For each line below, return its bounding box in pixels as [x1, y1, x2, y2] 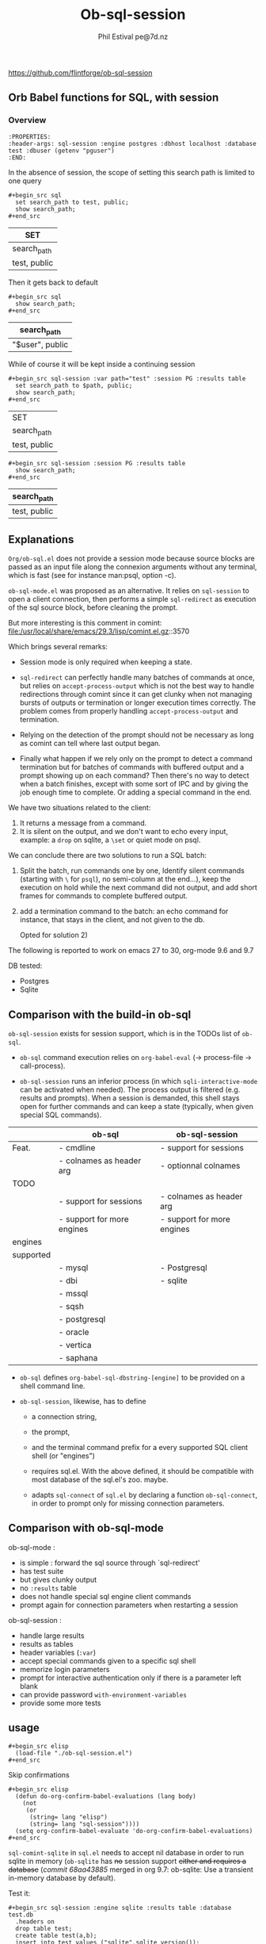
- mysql [58, 1262, 89, 1273]
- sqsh [58, 1301, 85, 1311]
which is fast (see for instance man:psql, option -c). [8, 571, 177, 580]
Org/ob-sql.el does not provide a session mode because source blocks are [8, 553, 255, 564]
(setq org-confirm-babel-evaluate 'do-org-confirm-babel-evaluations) [15, 1827, 253, 1835]
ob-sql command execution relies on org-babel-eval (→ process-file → [19, 1053, 252, 1062]
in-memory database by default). [8, 1873, 116, 1882]
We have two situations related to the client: [8, 803, 151, 813]
